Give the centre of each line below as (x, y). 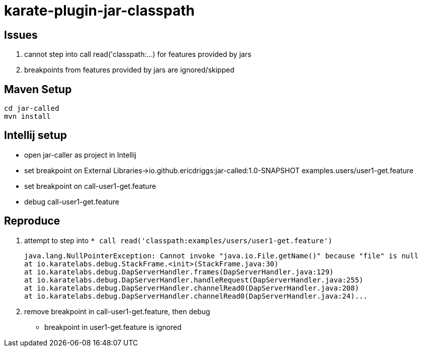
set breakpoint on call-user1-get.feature (90, 186)
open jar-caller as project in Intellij (80, 155)
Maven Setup (38, 89)
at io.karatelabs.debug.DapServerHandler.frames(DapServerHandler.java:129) (179, 272)
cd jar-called (32, 109)
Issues (21, 35)
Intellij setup (35, 135)
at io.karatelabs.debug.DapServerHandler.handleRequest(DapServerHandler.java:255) (194, 280)
